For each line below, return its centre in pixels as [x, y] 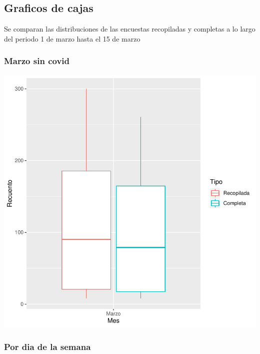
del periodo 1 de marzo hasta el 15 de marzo [72, 38]
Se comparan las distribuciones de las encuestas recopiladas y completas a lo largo [130, 29]
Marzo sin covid [37, 61]
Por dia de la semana [47, 347]
